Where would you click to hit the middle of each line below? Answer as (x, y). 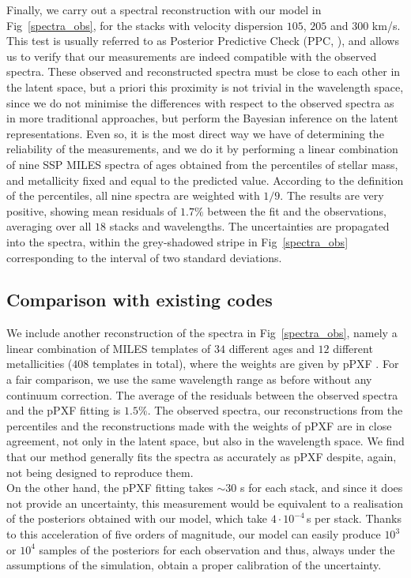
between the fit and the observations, (297, 210)
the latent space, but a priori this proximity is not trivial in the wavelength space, (205, 86)
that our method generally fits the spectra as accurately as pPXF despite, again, (202, 457)
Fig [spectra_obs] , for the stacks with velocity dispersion (145, 25)
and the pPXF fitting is (64, 410)
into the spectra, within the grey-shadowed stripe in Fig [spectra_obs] (177, 241)
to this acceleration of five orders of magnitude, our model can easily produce (194, 534)
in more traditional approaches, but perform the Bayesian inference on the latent (202, 118)
